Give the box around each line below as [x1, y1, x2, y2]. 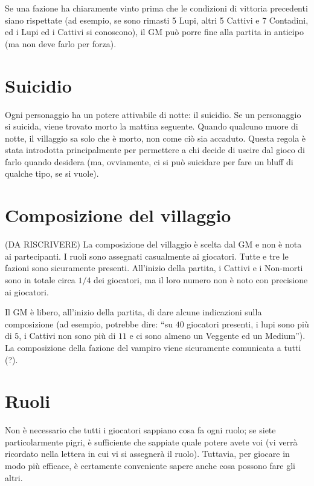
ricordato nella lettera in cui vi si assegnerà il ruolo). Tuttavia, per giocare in [5, 447, 290, 460]
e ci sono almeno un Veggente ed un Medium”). [129, 329, 306, 342]
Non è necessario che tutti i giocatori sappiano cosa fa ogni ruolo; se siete [5, 424, 276, 436]
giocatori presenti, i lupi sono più [187, 317, 309, 330]
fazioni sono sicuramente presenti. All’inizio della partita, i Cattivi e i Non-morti [5, 261, 303, 274]
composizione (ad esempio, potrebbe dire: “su [5, 317, 173, 330]
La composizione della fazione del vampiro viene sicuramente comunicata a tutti [5, 341, 301, 353]
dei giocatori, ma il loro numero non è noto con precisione [94, 273, 308, 286]
